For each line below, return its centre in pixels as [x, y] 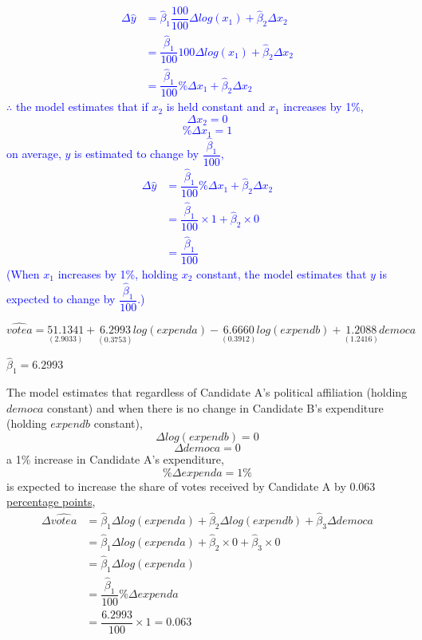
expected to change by [61, 299]
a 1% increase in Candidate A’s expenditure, [115, 458]
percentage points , [51, 502]
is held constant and [216, 107]
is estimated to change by [137, 154]
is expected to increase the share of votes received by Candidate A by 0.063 [191, 486]
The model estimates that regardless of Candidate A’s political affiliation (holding [207, 392]
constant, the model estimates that [282, 274]
